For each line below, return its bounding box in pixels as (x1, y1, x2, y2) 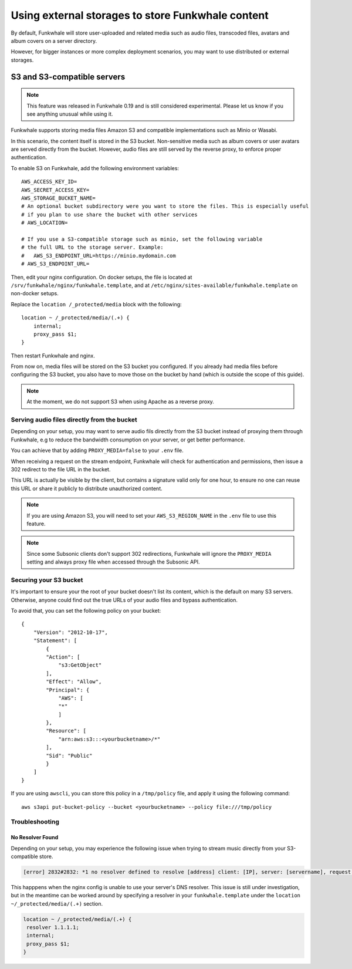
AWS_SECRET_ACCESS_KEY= (21, 187, 90, 193)
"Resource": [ (46, 728, 87, 734)
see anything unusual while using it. (26, 110, 113, 117)
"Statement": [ (33, 637, 77, 644)
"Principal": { (46, 687, 90, 693)
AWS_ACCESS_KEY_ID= (21, 178, 77, 185)
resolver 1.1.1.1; (26, 924, 79, 931)
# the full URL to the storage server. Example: (21, 244, 164, 251)
